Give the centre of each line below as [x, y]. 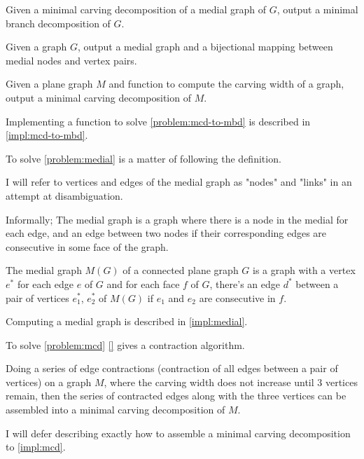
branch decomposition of [58, 23]
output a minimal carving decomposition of [98, 97]
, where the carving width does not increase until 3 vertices [231, 382]
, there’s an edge [245, 283]
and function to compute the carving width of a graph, [226, 84]
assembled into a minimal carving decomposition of [115, 410]
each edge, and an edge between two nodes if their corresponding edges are [166, 233]
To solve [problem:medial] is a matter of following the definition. [143, 158]
